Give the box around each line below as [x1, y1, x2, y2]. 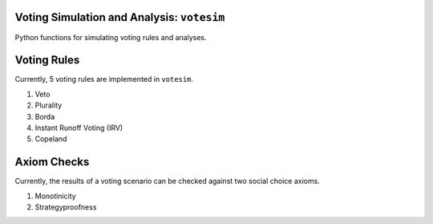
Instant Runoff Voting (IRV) [34, 123, 123, 132]
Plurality [34, 100, 63, 110]
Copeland [34, 134, 67, 144]
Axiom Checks [14, 155, 90, 169]
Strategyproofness [34, 202, 97, 212]
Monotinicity [34, 191, 76, 201]
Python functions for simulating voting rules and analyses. [14, 32, 208, 42]
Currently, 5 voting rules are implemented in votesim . [14, 75, 194, 84]
